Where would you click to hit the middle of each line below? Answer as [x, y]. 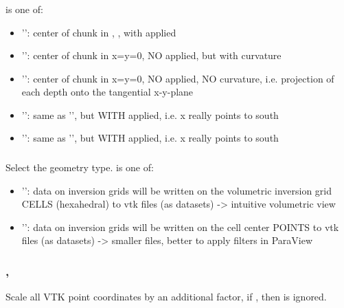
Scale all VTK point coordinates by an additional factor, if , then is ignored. [166, 297]
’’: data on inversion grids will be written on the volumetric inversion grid [177, 190]
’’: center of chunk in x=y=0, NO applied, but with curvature [151, 55]
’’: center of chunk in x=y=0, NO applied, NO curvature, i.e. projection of [178, 78]
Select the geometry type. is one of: [80, 167]
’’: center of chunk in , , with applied [99, 32]
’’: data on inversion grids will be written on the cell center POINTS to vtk [180, 227]
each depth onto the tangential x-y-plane [107, 92]
